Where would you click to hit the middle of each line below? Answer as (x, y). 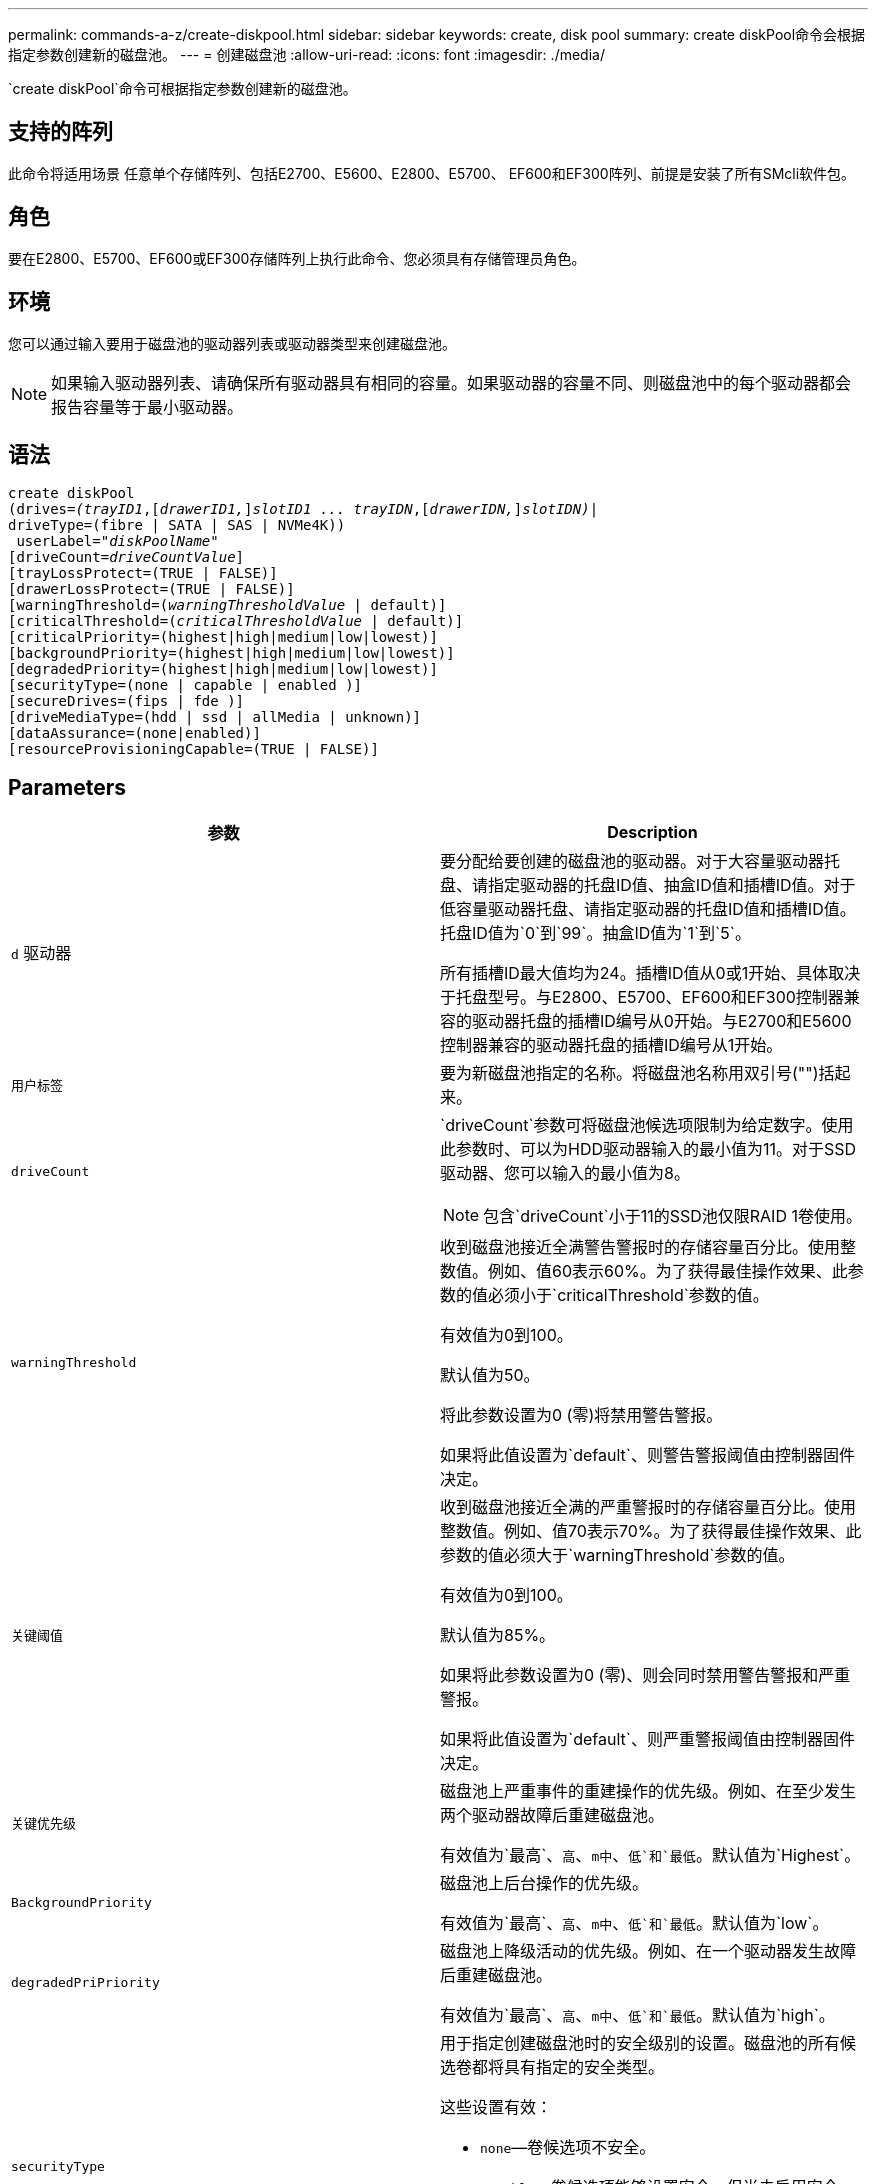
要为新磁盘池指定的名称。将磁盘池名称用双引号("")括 (637, 1073)
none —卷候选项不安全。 (568, 2147)
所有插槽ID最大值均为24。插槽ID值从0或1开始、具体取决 (650, 973)
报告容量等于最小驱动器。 (147, 406)
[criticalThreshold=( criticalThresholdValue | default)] (236, 621)
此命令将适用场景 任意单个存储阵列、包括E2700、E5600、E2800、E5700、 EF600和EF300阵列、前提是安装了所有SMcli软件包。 (432, 173)
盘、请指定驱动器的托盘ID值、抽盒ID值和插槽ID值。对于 (648, 885)
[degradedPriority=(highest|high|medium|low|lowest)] (223, 669)
